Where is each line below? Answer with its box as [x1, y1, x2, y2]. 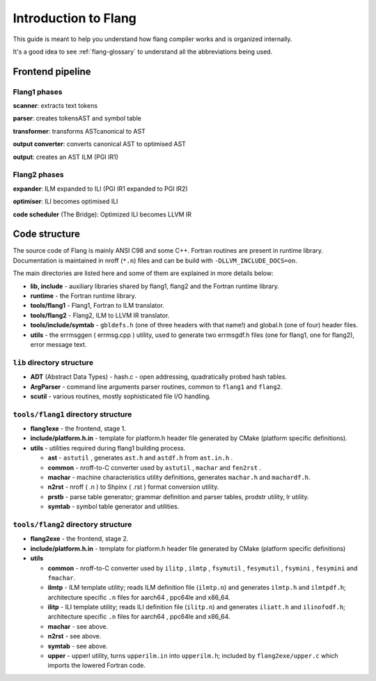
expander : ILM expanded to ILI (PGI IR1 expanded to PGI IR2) [13, 185, 188, 193]
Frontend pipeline [13, 65, 91, 77]
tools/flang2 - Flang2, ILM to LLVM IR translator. [30, 311, 170, 320]
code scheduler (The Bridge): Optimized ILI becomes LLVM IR [13, 210, 191, 219]
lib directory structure [13, 357, 94, 367]
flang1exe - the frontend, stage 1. [30, 425, 127, 433]
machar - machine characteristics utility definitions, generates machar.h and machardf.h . [47, 473, 311, 482]
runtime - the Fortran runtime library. [30, 292, 137, 300]
